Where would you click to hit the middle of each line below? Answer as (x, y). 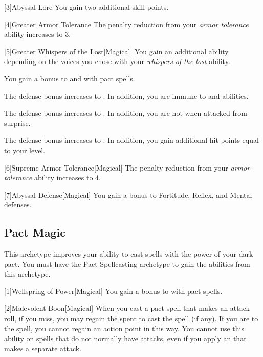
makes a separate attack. (43, 348)
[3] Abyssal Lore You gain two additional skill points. (86, 7)
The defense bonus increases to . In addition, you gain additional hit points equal (131, 140)
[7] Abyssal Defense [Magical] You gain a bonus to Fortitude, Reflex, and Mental (128, 194)
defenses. (18, 205)
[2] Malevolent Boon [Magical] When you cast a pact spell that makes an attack (127, 308)
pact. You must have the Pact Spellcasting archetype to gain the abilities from (127, 264)
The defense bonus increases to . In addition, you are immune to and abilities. (126, 96)
